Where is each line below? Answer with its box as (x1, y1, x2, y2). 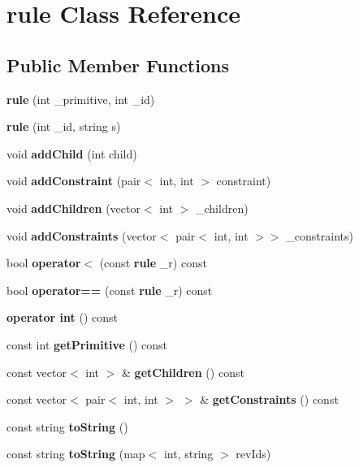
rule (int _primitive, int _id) (6, 90, 155, 107)
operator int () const (6, 309, 118, 326)
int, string (163, 445, 214, 462)
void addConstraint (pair (6, 172, 141, 189)
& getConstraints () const (200, 391, 339, 408)
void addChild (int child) (6, 145, 137, 162)
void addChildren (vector (6, 199, 141, 216)
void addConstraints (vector (6, 227, 157, 244)
